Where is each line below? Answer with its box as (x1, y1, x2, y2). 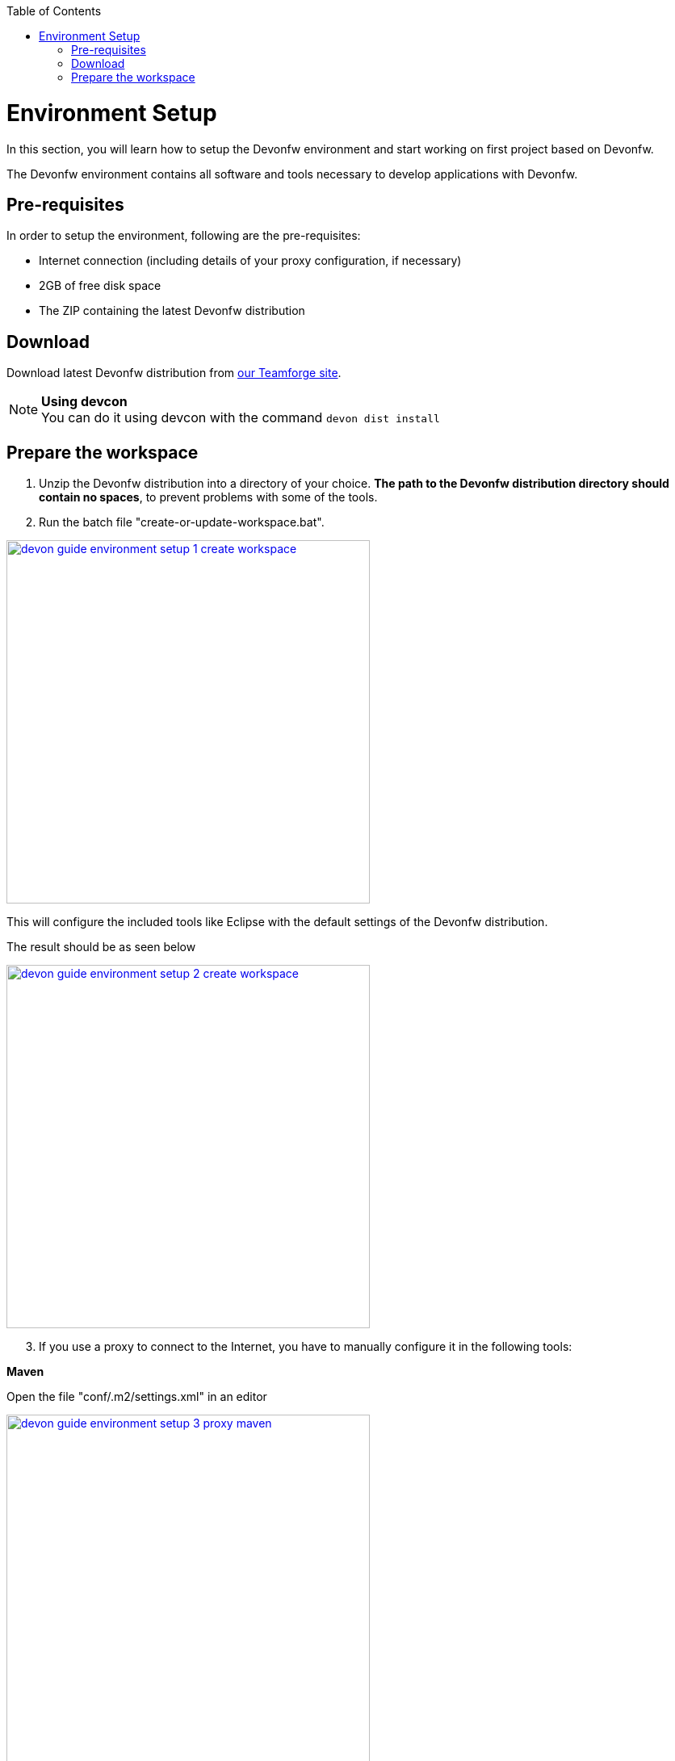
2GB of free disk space (39, 279, 161, 293)
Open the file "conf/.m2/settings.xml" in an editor (6, 1390, 267, 1404)
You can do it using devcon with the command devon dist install (41, 409, 440, 426)
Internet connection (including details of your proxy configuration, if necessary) (39, 254, 462, 268)
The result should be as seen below (6, 940, 196, 954)
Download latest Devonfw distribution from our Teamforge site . (6, 366, 342, 380)
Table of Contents (6, 4, 102, 18)
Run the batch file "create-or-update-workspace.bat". (39, 515, 325, 530)
